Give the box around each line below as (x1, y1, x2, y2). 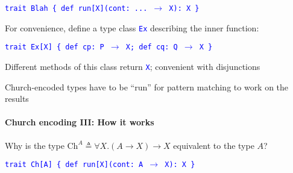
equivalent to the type (173, 139, 254, 151)
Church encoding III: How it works (5, 116, 154, 128)
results (5, 92, 29, 105)
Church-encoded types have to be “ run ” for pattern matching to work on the (5, 80, 289, 93)
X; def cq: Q (125, 43, 178, 52)
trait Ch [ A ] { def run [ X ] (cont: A (5, 160, 143, 169)
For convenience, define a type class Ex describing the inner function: (5, 21, 259, 34)
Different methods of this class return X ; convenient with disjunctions (5, 60, 260, 72)
